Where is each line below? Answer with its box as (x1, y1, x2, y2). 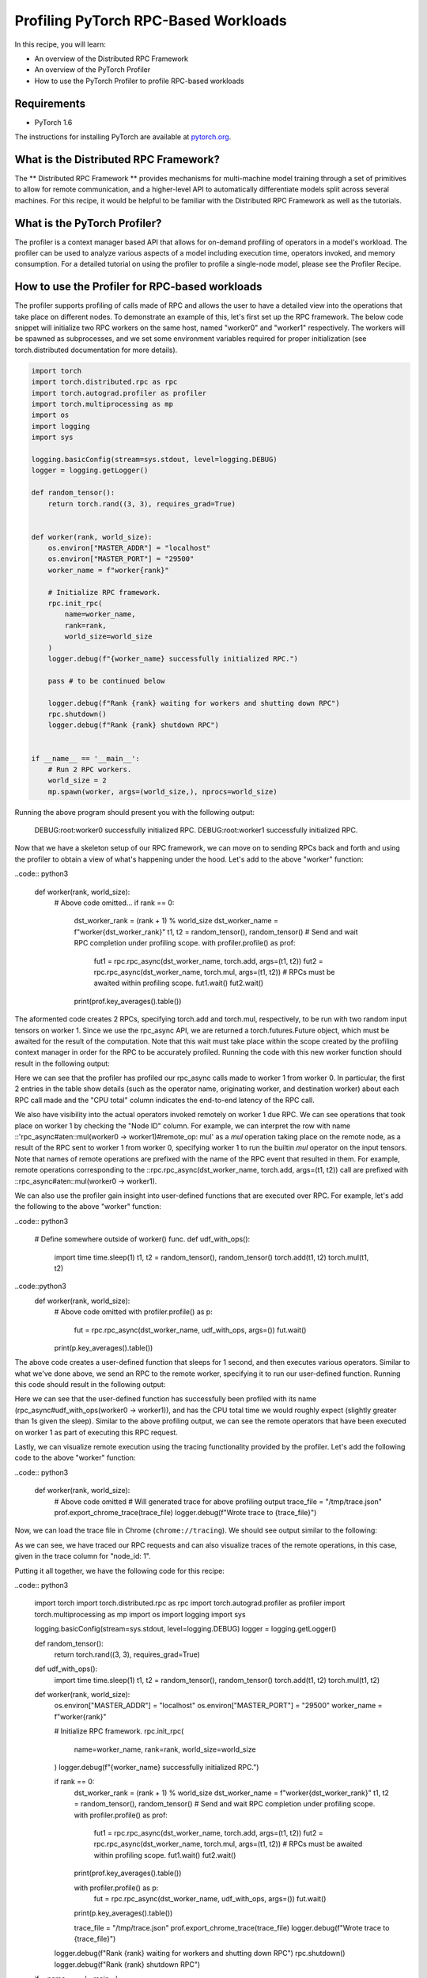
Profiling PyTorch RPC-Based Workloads (14, 12, 288, 29)
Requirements (14, 97, 86, 110)
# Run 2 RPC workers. (47, 764, 132, 774)
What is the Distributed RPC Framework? (14, 153, 221, 166)
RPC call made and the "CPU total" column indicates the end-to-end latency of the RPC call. (14, 1095, 316, 1105)
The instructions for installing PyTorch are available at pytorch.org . (14, 132, 232, 142)
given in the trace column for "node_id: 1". (14, 1552, 152, 1561)
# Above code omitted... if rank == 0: (54, 898, 175, 908)
